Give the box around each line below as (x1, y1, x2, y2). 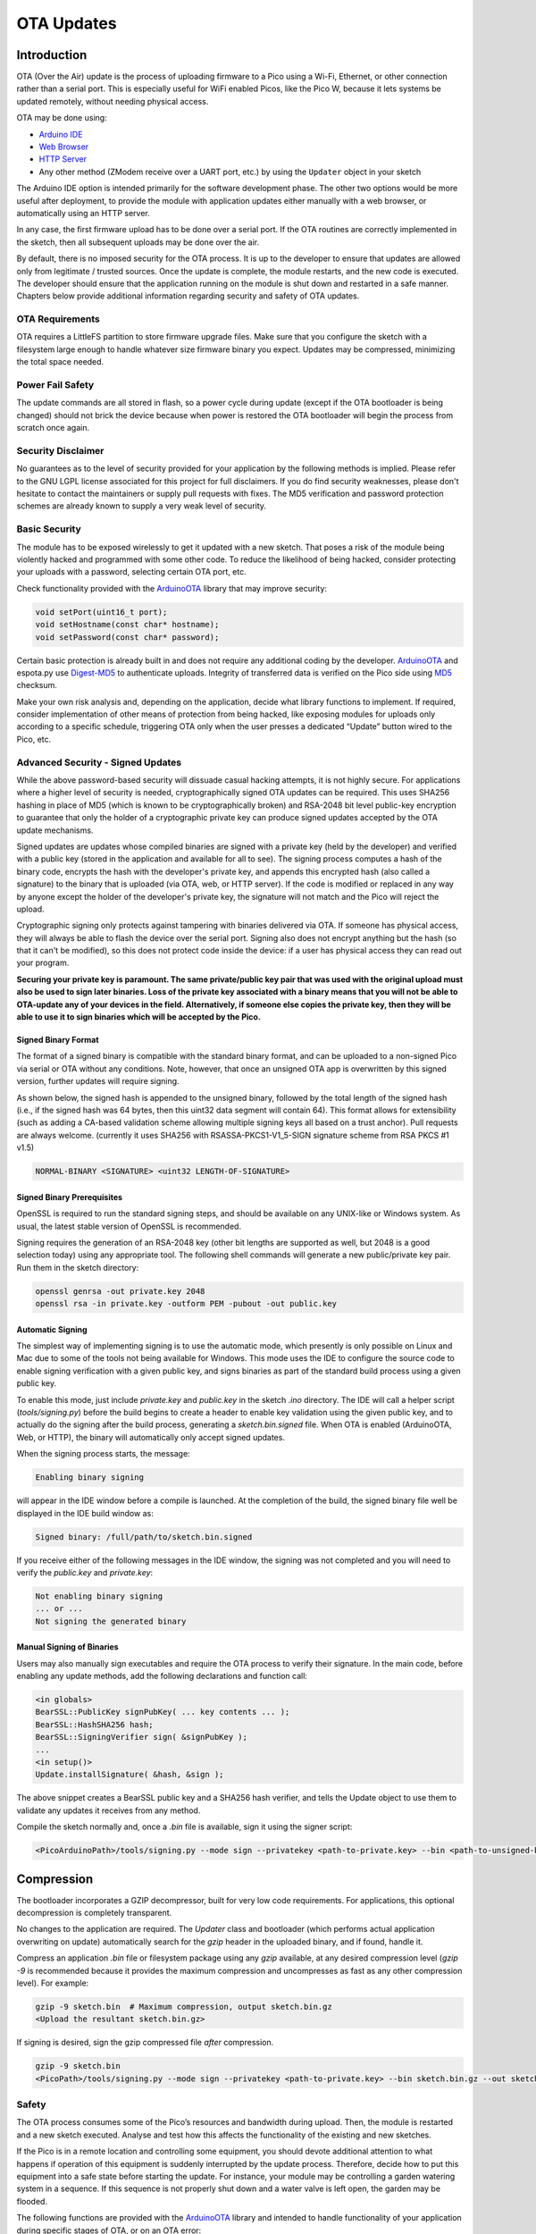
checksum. (16, 680, 58, 691)
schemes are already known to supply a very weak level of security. (16, 500, 267, 511)
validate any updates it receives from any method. (16, 1805, 201, 1816)
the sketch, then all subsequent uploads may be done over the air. (16, 237, 259, 248)
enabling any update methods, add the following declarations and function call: (16, 1671, 308, 1682)
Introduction (16, 47, 88, 63)
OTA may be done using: (16, 113, 107, 123)
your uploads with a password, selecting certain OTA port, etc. (16, 567, 247, 577)
